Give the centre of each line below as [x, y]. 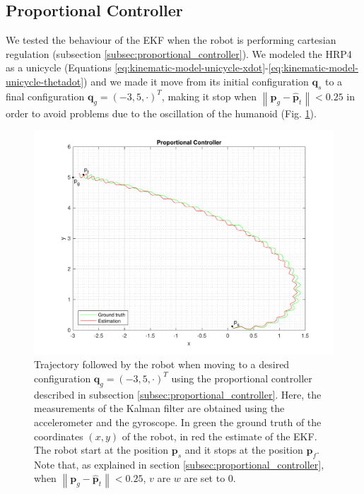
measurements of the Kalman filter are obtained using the [159, 408]
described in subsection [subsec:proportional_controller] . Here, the [178, 394]
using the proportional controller [242, 378]
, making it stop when [209, 96]
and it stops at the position [244, 450]
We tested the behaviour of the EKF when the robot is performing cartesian [171, 40]
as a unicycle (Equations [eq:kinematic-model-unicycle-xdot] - [137, 67]
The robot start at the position [101, 450]
